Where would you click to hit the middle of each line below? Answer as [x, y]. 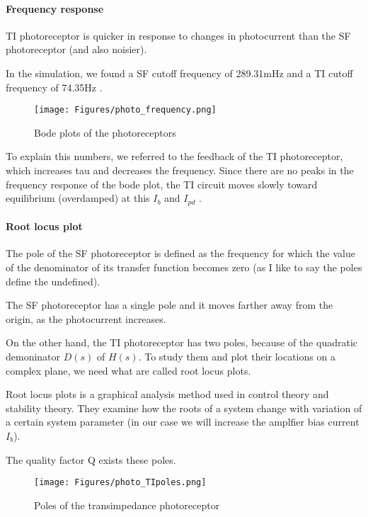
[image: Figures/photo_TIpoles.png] [120, 483]
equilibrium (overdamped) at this [78, 198]
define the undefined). [53, 281]
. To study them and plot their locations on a [237, 357]
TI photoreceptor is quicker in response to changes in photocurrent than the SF [178, 35]
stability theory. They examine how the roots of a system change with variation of [184, 408]
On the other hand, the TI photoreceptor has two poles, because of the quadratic [182, 342]
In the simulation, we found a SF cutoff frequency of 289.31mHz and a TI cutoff [179, 73]
